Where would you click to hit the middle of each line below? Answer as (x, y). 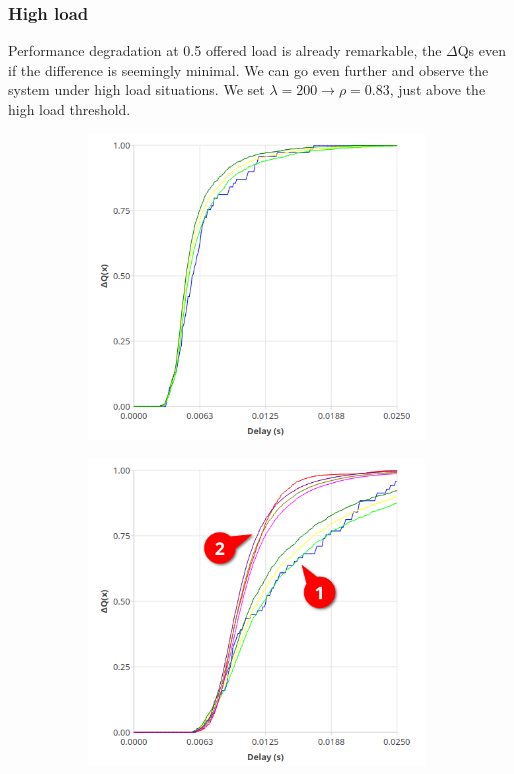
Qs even (482, 50)
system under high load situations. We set (136, 89)
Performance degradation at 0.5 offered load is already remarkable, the (225, 50)
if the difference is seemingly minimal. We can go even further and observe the (248, 69)
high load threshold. (69, 109)
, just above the (437, 89)
